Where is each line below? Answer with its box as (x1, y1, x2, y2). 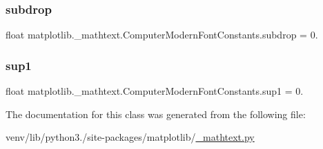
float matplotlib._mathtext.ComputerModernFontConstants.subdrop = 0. (6, 27, 318, 42)
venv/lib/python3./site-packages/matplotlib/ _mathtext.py (6, 130, 255, 144)
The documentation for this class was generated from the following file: (6, 106, 306, 121)
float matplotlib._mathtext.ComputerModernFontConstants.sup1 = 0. (6, 84, 304, 98)
